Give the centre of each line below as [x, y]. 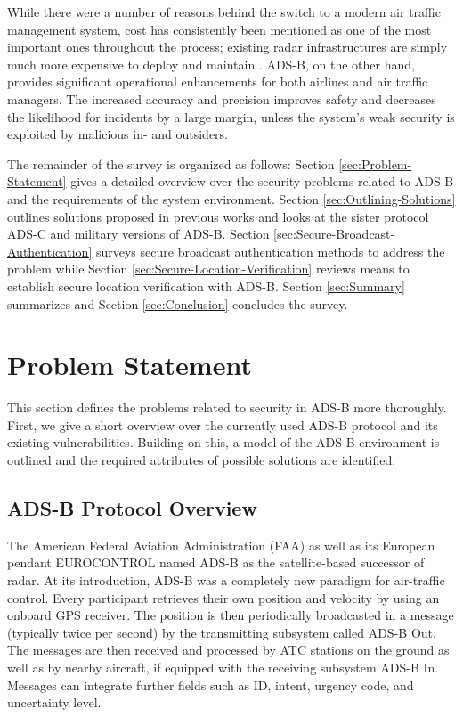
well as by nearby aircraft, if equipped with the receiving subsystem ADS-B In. [223, 667]
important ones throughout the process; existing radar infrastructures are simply [227, 47]
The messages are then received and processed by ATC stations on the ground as [228, 650]
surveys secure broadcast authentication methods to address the [270, 251]
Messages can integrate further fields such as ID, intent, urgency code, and [211, 684]
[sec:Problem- [375, 163]
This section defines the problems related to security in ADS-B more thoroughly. [227, 407]
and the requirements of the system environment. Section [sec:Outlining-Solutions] [231, 198]
